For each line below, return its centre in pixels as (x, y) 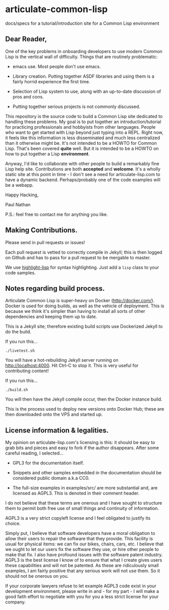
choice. (13, 524)
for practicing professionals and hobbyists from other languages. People (80, 127)
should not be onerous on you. (37, 576)
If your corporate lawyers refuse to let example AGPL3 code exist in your (81, 586)
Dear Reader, (26, 39)
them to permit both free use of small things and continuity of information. (82, 509)
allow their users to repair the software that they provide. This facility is (79, 539)
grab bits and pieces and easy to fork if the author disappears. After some (82, 448)
